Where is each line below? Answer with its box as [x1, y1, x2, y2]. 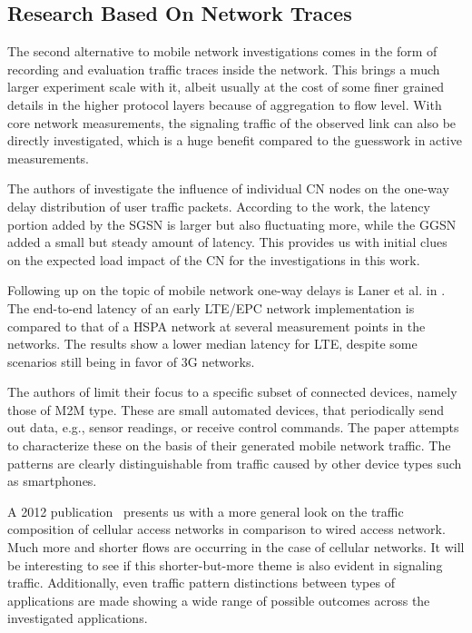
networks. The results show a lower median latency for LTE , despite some [7, 334, 418, 353]
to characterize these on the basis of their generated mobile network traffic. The [7, 436, 451, 455]
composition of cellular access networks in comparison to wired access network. [7, 519, 446, 539]
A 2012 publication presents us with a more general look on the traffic [7, 501, 404, 520]
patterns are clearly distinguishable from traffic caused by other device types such [7, 453, 462, 472]
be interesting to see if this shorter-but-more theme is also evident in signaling [7, 555, 443, 574]
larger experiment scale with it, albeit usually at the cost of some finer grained [7, 77, 445, 96]
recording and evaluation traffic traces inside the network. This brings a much [7, 59, 440, 78]
